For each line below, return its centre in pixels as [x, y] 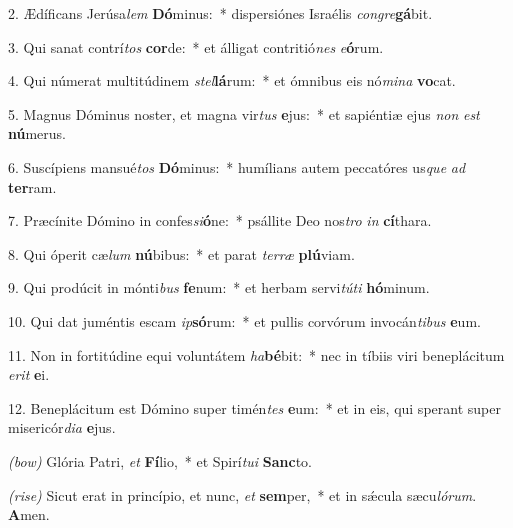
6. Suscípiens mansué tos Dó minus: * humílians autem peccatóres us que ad [237, 166]
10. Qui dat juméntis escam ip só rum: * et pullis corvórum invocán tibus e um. [244, 320]
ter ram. [32, 186]
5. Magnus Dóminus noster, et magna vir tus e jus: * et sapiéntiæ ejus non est [244, 113]
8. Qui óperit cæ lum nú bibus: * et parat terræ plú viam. [181, 253]
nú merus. [37, 133]
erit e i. [29, 374]
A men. [29, 514]
